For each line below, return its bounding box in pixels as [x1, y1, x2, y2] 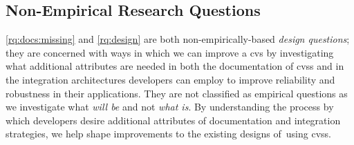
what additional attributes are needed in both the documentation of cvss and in [6, 59, 344, 73]
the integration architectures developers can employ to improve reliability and [6, 72, 335, 86]
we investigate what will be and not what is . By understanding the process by [6, 99, 334, 114]
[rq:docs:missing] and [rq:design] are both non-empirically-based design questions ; [6, 32, 350, 46]
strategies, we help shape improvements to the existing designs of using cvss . [6, 126, 331, 141]
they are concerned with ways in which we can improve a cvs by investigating [6, 45, 334, 59]
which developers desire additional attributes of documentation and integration [6, 113, 341, 127]
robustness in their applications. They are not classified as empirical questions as [6, 86, 348, 100]
